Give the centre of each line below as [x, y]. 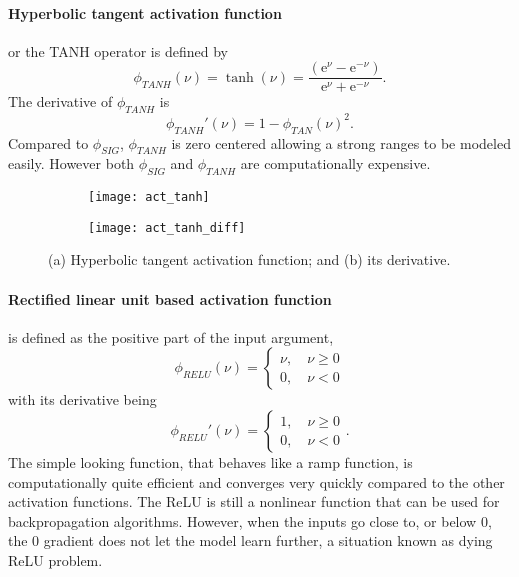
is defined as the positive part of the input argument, [171, 336]
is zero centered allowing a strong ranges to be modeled [341, 142]
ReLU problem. [55, 560]
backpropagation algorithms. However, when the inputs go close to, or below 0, [250, 520]
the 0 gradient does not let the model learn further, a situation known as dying [250, 540]
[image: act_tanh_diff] [167, 227]
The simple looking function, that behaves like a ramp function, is [210, 462]
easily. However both [71, 163]
